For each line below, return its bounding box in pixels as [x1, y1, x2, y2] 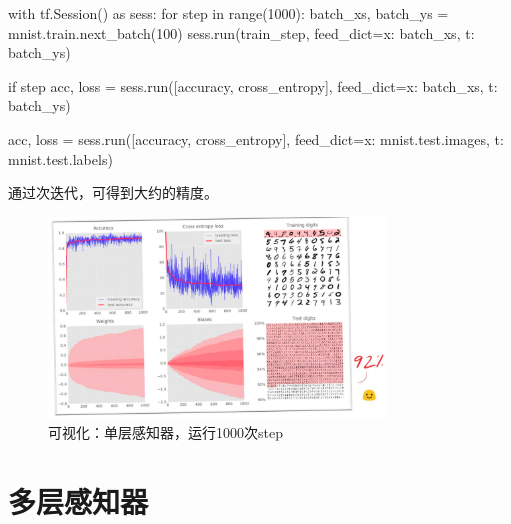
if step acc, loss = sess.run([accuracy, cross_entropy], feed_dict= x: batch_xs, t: [8, 75, 498, 96]
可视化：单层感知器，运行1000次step [48, 422, 283, 443]
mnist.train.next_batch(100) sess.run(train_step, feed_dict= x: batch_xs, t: [8, 22, 475, 43]
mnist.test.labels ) [8, 148, 113, 169]
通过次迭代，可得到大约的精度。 [8, 182, 218, 203]
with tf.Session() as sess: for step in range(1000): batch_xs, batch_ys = [8, 3, 449, 23]
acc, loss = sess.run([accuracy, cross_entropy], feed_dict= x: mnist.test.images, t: [8, 128, 504, 149]
